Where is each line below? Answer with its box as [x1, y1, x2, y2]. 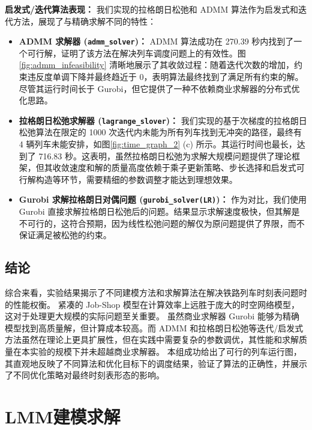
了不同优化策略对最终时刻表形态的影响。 [5, 369, 164, 381]
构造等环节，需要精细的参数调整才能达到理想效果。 [35, 173, 238, 185]
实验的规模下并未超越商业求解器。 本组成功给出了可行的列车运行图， [29, 345, 302, 358]
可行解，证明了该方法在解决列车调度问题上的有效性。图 [27, 46, 246, 59]
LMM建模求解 [5, 404, 121, 429]
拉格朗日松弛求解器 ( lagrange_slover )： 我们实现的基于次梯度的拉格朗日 [19, 114, 307, 126]
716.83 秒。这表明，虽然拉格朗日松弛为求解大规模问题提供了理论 [38, 149, 292, 162]
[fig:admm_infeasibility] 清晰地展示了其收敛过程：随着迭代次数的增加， [19, 58, 295, 71]
